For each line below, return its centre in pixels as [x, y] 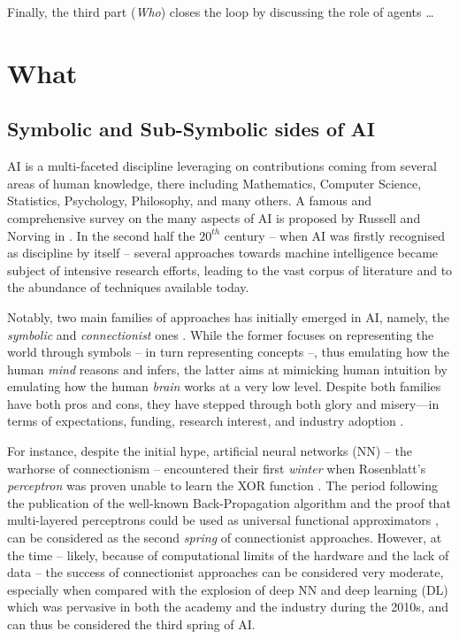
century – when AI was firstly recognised [334, 235]
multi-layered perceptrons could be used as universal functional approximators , [223, 520]
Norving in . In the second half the [101, 235]
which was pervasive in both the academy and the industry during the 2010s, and [228, 607]
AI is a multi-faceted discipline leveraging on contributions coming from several [222, 166]
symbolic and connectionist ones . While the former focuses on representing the [221, 334]
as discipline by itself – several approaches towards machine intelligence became [223, 253]
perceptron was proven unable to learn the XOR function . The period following [222, 485]
